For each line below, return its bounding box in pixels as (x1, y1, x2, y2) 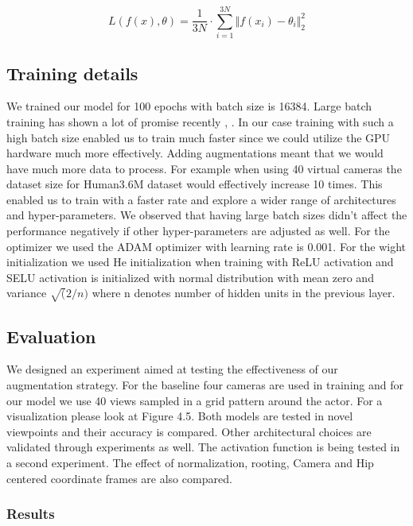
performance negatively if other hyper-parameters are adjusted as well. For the (6, 222, 390, 239)
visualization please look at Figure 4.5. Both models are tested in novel (6, 408, 353, 424)
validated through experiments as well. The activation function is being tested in (6, 439, 400, 455)
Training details (6, 60, 138, 85)
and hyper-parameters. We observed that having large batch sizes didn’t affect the (6, 207, 407, 223)
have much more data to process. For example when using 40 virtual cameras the (6, 160, 402, 176)
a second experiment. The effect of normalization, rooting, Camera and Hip (6, 454, 374, 470)
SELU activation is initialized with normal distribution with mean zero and (6, 269, 374, 285)
